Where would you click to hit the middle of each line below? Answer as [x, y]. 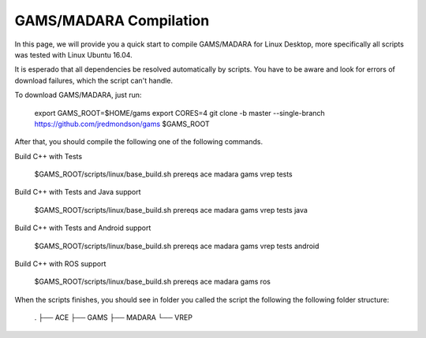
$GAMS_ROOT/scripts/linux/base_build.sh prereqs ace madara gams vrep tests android [177, 246]
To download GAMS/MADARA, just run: [78, 95]
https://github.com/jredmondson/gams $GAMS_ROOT [122, 124]
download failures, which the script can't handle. [94, 80]
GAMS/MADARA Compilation [112, 20]
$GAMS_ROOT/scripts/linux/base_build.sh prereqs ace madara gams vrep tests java [171, 210]
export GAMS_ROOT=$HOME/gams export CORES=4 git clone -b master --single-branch [179, 113]
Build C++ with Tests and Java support [78, 192]
